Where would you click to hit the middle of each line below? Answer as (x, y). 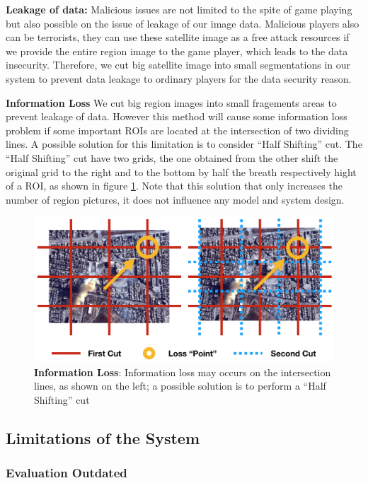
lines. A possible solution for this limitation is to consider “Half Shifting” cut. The (184, 144)
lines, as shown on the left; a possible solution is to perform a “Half (180, 386)
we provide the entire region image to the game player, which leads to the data (177, 51)
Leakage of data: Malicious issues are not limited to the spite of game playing (179, 9)
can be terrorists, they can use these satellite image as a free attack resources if (178, 37)
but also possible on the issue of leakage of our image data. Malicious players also (183, 23)
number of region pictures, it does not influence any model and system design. (175, 199)
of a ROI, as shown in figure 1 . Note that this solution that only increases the (174, 186)
